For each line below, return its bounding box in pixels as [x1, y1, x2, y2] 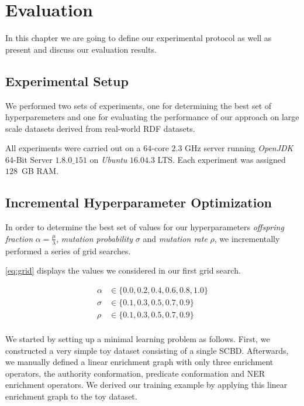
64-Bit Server [5, 153, 53, 165]
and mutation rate [143, 232, 208, 244]
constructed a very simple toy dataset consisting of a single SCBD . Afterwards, [5, 344, 289, 356]
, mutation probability [56, 232, 133, 244]
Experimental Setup [5, 71, 129, 90]
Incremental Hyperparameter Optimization [5, 193, 272, 211]
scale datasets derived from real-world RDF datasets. [5, 122, 195, 134]
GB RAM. [21, 165, 59, 177]
